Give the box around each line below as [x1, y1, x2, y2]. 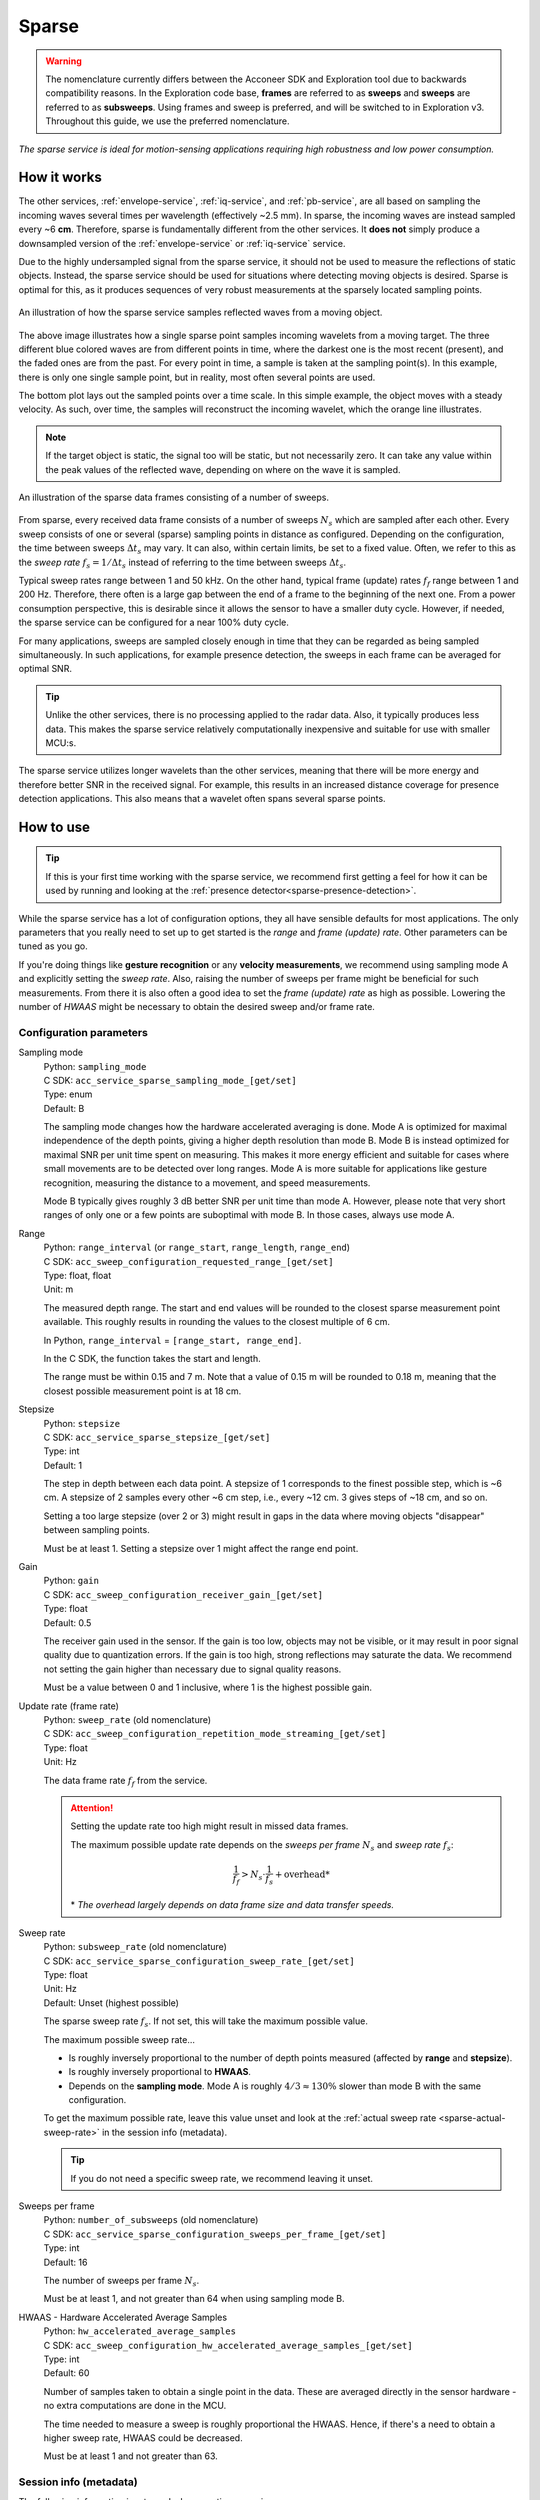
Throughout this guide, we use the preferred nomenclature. [45, 115, 290, 127]
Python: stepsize [43, 1417, 120, 1429]
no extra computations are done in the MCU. [43, 2400, 227, 2412]
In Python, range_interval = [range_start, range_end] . [43, 1334, 302, 1346]
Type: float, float [43, 1270, 112, 1281]
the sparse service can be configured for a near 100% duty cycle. [18, 616, 290, 629]
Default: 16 [43, 2256, 88, 2268]
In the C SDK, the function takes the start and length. [43, 1352, 261, 1364]
